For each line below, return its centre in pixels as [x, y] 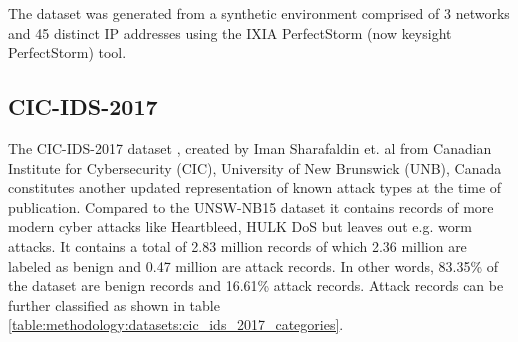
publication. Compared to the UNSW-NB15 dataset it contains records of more [251, 206]
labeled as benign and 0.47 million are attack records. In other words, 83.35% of [253, 265]
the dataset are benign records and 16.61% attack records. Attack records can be [256, 285]
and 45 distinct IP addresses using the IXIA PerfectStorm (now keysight [230, 32]
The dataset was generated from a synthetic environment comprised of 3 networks [259, 13]
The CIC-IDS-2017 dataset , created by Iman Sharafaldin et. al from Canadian [250, 147]
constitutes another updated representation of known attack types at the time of [255, 187]
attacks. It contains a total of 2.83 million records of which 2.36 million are [237, 245]
